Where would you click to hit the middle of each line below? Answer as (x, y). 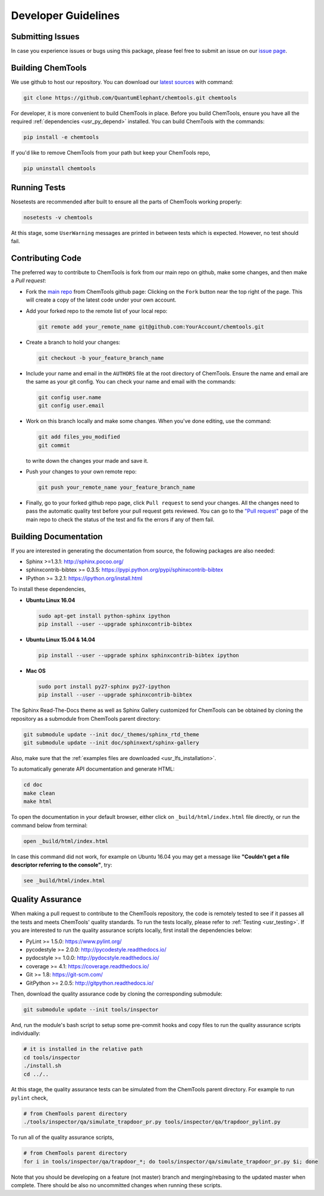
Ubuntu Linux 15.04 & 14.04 (61, 640)
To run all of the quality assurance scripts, (62, 1137)
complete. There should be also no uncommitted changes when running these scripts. (117, 1185)
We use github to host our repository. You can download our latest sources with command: (122, 82)
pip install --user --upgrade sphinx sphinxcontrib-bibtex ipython (139, 655)
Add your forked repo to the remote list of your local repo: (97, 311)
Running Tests (38, 187)
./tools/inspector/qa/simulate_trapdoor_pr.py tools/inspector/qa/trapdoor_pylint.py (152, 1122)
